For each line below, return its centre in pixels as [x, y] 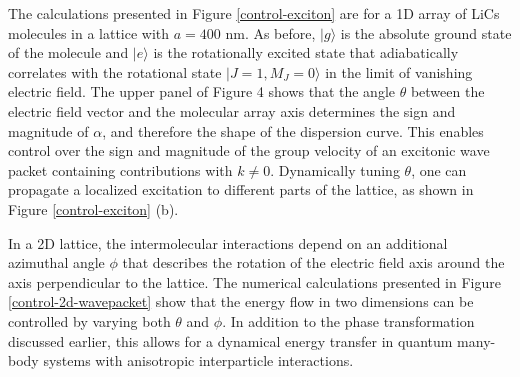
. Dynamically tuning [335, 169]
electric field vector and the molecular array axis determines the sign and [232, 110]
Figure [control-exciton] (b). [93, 208]
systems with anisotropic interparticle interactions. [198, 360]
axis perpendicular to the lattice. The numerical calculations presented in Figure [254, 281]
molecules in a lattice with [89, 32]
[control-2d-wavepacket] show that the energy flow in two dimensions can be [241, 301]
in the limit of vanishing [399, 71]
